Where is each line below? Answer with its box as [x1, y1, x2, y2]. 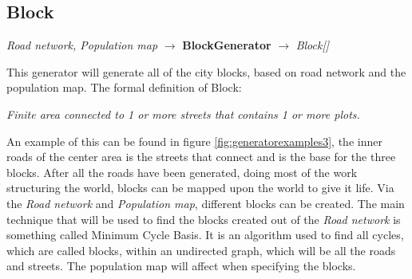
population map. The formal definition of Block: [6, 79, 242, 96]
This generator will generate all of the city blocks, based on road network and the [6, 63, 406, 80]
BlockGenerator [182, 37, 271, 53]
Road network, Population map [6, 37, 158, 53]
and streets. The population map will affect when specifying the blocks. [6, 257, 356, 274]
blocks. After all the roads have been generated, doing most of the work [6, 163, 358, 180]
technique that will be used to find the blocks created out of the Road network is [6, 210, 401, 227]
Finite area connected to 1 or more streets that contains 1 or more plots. [6, 105, 360, 122]
